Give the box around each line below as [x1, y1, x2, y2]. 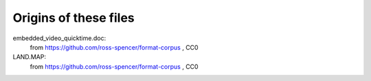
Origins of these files [12, 10, 135, 25]
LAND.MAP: [12, 53, 46, 61]
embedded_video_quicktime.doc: [12, 34, 106, 42]
